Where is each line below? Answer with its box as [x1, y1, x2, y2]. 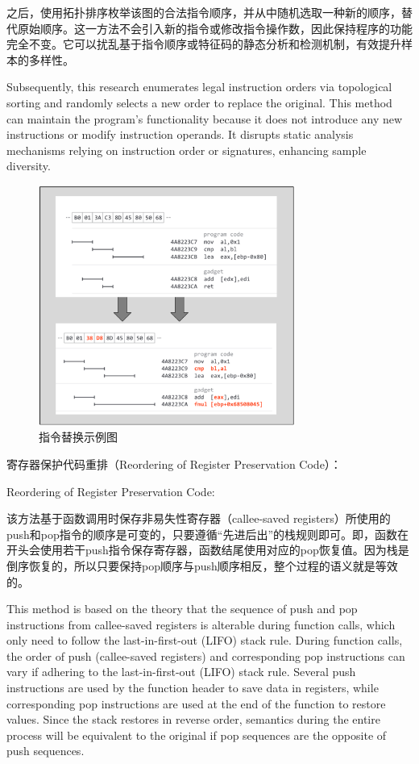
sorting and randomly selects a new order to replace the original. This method [6, 94, 392, 111]
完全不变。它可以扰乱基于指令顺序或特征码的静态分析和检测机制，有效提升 [6, 35, 401, 52]
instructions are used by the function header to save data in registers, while [6, 679, 379, 696]
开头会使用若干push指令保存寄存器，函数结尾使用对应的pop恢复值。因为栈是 [6, 541, 409, 558]
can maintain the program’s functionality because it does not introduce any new [6, 110, 403, 127]
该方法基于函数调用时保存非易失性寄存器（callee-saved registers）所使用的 [6, 510, 391, 527]
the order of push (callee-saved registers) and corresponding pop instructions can [6, 647, 405, 664]
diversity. [6, 157, 51, 174]
